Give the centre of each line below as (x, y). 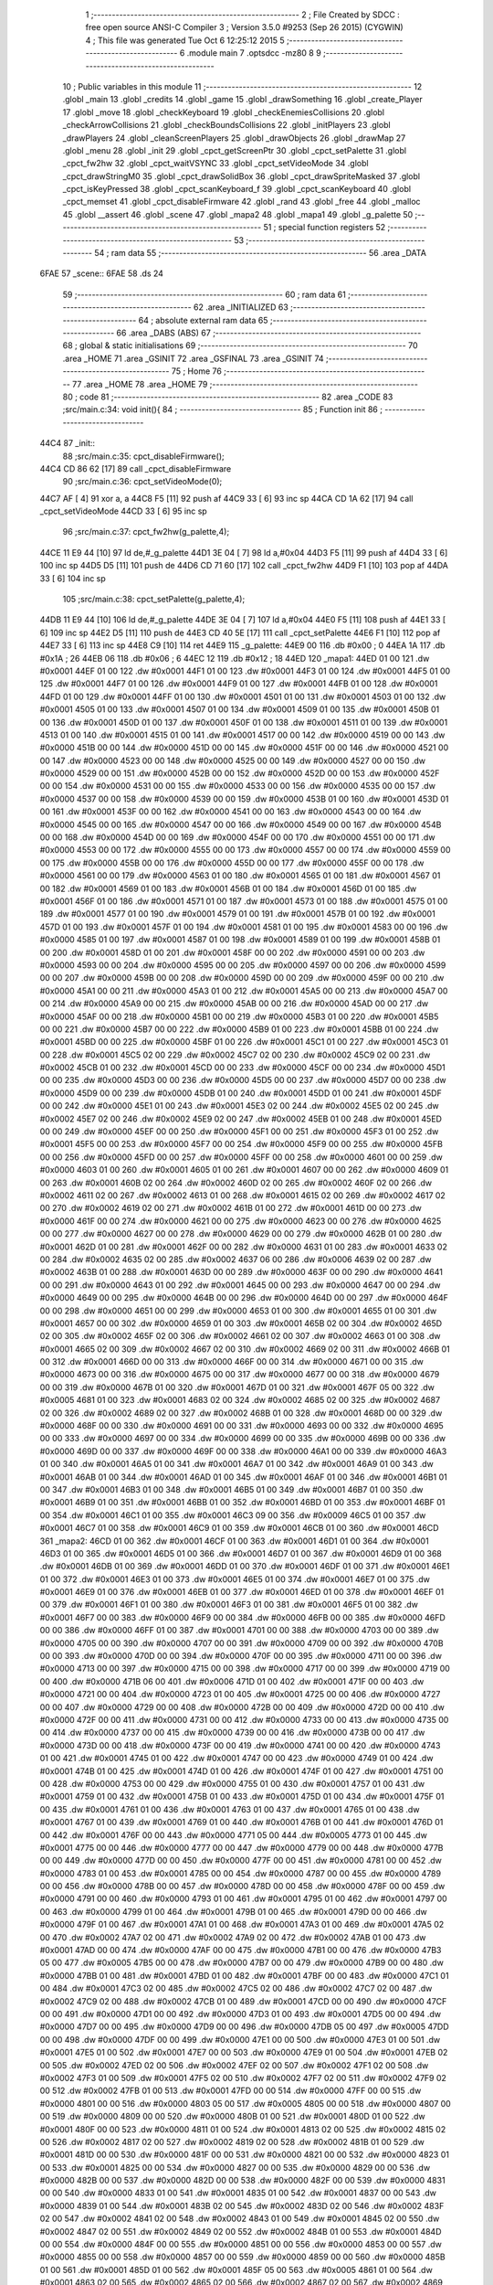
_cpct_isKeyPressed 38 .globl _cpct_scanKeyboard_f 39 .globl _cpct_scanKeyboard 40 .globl (236, 189)
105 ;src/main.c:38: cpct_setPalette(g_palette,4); (154, 600)
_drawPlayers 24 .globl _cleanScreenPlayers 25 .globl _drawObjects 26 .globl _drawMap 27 (234, 138)
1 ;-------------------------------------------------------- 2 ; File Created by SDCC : (243, 15)
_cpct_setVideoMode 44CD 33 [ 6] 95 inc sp (123, 511)
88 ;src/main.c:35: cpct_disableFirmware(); (143, 456)
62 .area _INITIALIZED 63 (241, 307)
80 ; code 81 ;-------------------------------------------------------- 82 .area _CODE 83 (228, 397)
